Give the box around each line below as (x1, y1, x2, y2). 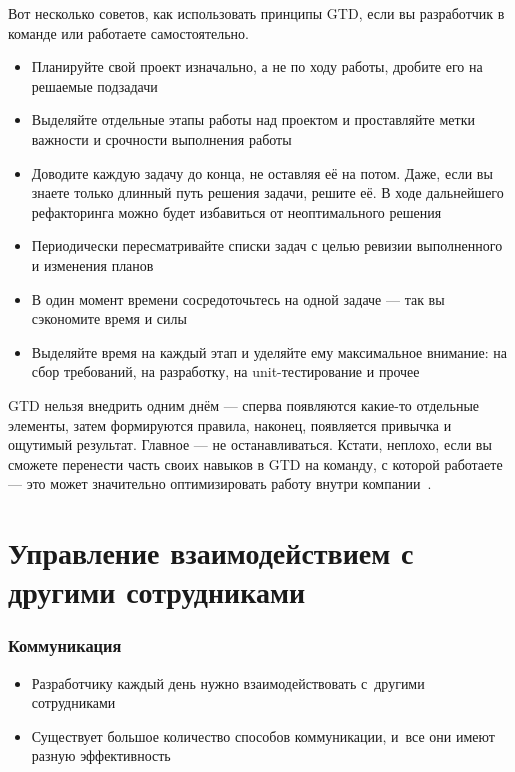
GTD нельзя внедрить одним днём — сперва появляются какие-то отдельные (8, 394, 480, 415)
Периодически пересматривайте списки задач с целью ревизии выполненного (31, 235, 503, 256)
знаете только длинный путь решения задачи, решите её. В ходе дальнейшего (31, 182, 504, 203)
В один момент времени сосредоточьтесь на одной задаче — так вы (31, 288, 445, 309)
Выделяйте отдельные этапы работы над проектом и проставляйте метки (31, 109, 475, 130)
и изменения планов (31, 254, 154, 275)
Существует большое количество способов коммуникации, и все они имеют (31, 725, 495, 746)
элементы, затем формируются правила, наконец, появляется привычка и (8, 414, 452, 435)
